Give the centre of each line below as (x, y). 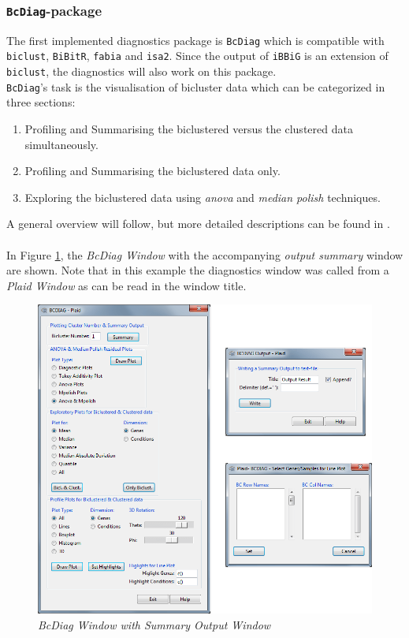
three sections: (41, 102)
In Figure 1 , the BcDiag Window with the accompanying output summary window (205, 254)
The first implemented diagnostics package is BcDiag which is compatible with (195, 40)
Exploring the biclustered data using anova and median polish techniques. (203, 197)
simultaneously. (61, 144)
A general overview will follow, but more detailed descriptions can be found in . (198, 224)
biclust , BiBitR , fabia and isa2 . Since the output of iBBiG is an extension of (197, 56)
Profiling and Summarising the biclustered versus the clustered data (189, 129)
